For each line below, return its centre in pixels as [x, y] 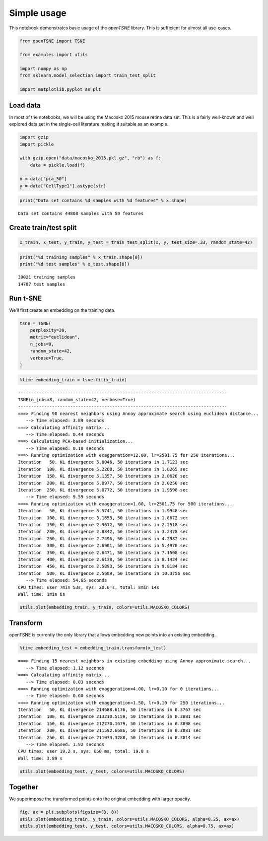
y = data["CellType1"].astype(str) [63, 186]
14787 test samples [42, 284]
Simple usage [38, 13]
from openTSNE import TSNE [52, 41]
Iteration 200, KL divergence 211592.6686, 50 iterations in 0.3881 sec [110, 731]
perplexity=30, [48, 330]
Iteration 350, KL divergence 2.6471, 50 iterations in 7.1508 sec [103, 553]
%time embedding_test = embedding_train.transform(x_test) [93, 648]
